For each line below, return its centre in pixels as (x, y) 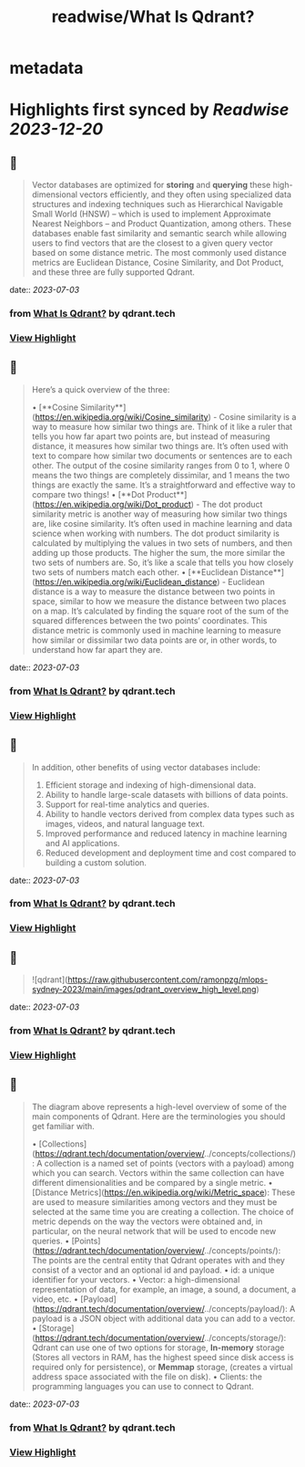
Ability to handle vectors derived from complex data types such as (170, 813)
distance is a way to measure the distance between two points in (153, 592)
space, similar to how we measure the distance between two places (159, 601)
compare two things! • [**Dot (88, 494)
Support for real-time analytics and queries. (127, 804)
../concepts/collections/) (250, 1153)
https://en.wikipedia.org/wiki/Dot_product (113, 504)
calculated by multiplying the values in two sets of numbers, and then (162, 543)
